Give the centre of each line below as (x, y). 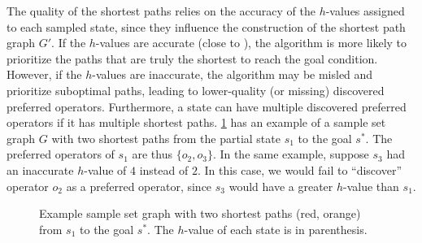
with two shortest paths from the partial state (166, 138)
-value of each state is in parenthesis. (276, 229)
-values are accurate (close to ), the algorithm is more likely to (251, 43)
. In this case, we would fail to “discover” (299, 169)
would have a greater (281, 186)
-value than (371, 186)
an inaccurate (40, 169)
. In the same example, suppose (291, 154)
